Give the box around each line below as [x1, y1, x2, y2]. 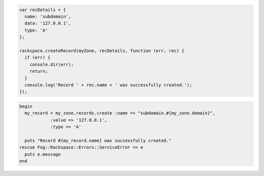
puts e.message [24, 152, 61, 157]
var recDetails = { [19, 7, 66, 12]
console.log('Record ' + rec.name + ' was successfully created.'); [24, 82, 193, 88]
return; [29, 68, 48, 74]
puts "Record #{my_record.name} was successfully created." [24, 137, 172, 143]
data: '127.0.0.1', [24, 21, 71, 26]
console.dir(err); [29, 62, 74, 67]
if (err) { [24, 55, 51, 61]
